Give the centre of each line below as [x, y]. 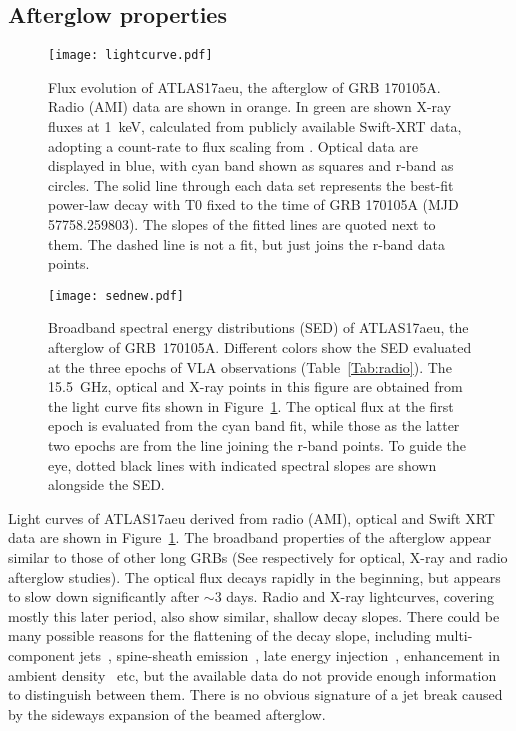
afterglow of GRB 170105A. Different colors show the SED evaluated [260, 347]
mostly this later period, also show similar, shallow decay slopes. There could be [254, 615]
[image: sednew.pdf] [116, 295]
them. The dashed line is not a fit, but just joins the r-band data [247, 243]
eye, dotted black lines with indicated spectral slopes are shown [242, 464]
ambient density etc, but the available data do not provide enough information [252, 674]
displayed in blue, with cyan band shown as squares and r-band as [251, 165]
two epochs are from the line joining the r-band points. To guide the [257, 445]
